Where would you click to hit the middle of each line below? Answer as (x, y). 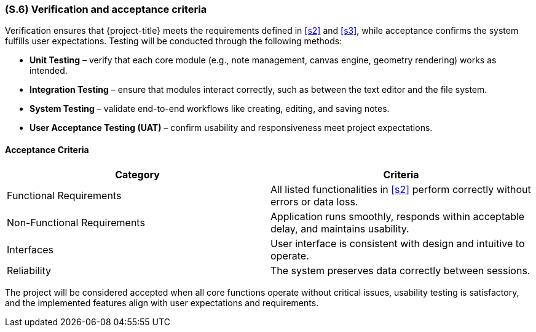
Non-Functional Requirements (76, 222)
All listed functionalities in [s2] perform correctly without (401, 189)
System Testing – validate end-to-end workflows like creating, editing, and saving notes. (210, 109)
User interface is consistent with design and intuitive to (398, 243)
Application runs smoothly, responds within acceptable (398, 216)
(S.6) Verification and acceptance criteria (106, 9)
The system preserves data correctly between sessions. (400, 270)
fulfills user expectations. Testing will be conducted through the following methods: (174, 41)
